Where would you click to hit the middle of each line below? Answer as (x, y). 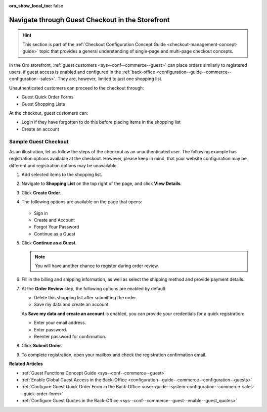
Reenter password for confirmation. (70, 337)
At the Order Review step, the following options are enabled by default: (94, 288)
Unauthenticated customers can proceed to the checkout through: (77, 88)
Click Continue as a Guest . (49, 243)
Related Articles (26, 364)
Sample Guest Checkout (39, 142)
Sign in (41, 213)
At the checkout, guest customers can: (49, 113)
